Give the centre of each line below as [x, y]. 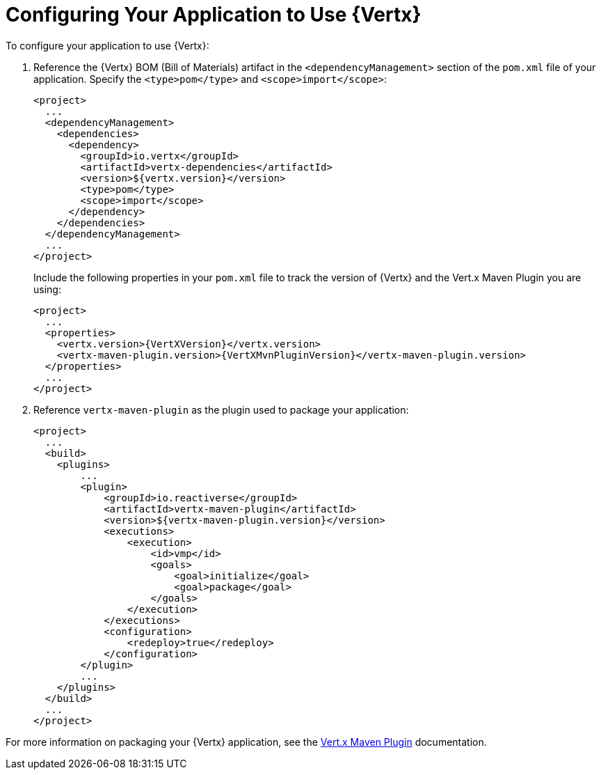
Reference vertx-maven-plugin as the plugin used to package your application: [221, 409]
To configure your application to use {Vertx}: [107, 45]
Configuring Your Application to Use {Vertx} [214, 15]
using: [47, 289]
